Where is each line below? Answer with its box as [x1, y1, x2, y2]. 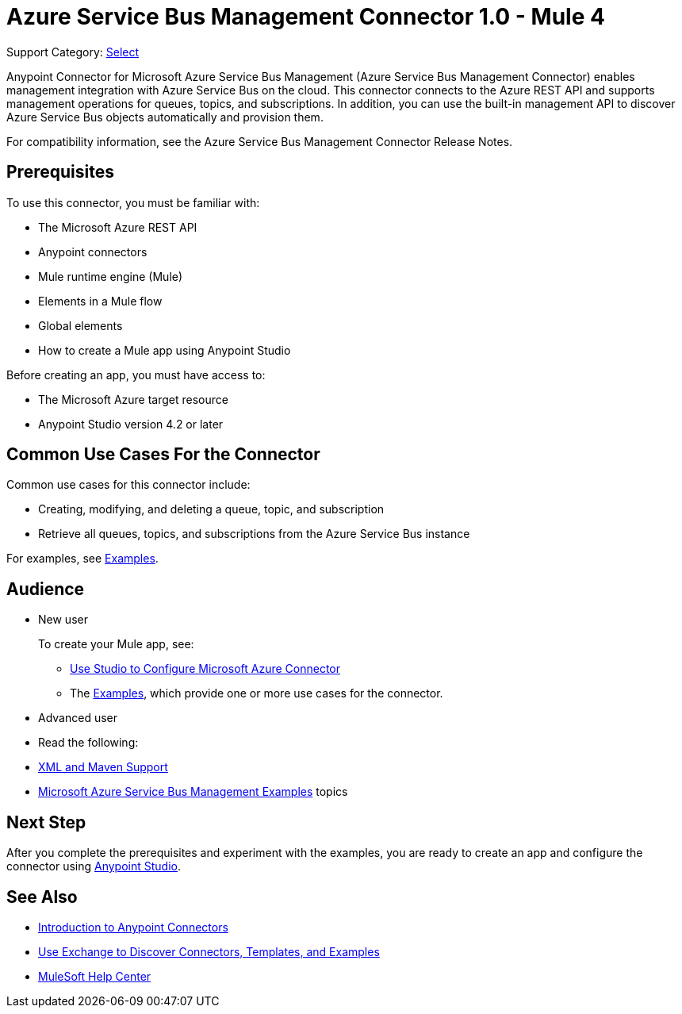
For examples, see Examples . [6, 551, 159, 566]
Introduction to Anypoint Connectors [38, 920, 228, 934]
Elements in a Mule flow [38, 294, 163, 308]
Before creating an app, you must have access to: [6, 367, 266, 382]
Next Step [6, 812, 86, 832]
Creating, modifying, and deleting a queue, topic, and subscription [38, 502, 385, 517]
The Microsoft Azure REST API [38, 220, 197, 234]
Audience [6, 578, 85, 599]
